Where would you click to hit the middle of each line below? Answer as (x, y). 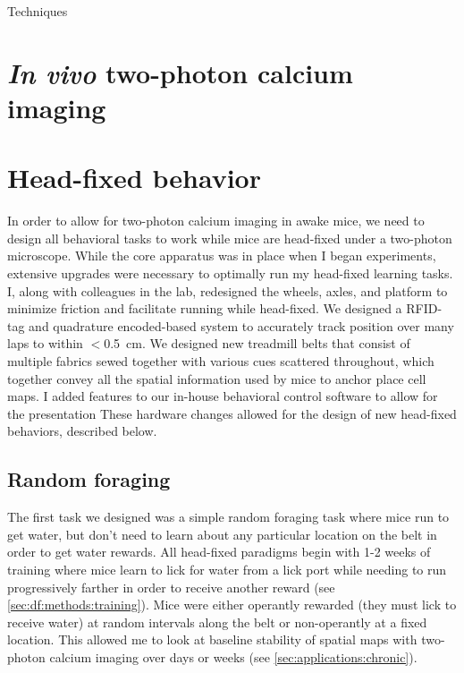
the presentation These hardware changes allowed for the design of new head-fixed (232, 413)
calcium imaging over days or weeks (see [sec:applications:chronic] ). (233, 656)
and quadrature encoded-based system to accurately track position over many (241, 325)
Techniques (38, 11)
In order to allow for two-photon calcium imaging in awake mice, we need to (216, 221)
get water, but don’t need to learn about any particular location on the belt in (222, 534)
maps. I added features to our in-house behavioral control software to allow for (223, 396)
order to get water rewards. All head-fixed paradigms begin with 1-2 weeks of (219, 552)
